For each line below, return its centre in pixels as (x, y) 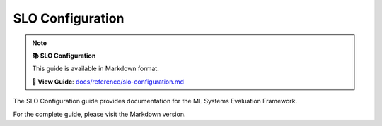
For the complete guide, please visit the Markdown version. (99, 114)
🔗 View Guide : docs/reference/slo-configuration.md (108, 82)
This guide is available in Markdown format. (95, 69)
